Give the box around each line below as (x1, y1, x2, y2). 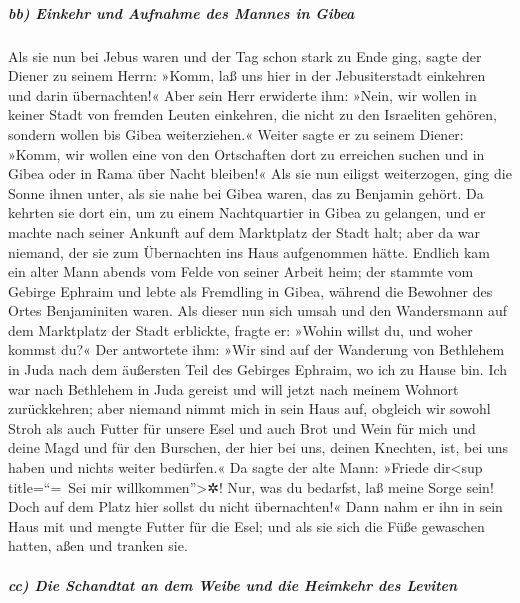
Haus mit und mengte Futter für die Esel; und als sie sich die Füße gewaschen (8, 515, 485, 536)
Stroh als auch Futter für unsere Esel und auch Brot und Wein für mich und (8, 417, 476, 438)
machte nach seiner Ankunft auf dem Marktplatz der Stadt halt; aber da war (8, 221, 481, 242)
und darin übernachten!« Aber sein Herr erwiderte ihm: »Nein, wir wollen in (8, 84, 477, 105)
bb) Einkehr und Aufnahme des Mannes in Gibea (8, 2, 355, 23)
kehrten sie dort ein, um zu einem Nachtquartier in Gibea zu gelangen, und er (8, 202, 486, 223)
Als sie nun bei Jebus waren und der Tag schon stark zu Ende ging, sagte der (8, 45, 482, 66)
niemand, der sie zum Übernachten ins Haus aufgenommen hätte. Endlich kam (8, 241, 490, 262)
